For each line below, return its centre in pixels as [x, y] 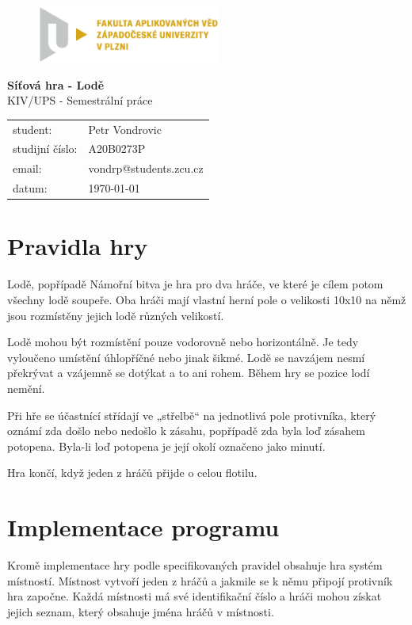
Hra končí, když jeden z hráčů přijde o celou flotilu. [132, 473]
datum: [30, 188]
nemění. [26, 388]
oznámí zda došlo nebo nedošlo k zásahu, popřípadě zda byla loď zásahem [186, 431]
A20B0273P [117, 149]
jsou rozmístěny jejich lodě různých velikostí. [116, 315]
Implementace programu [143, 527]
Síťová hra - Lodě [56, 84]
